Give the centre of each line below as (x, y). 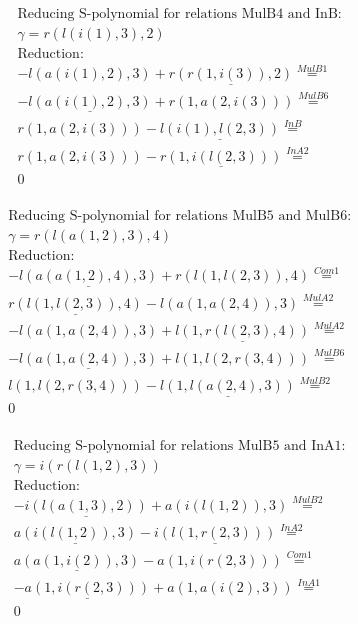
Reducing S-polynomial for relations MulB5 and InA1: (179, 445)
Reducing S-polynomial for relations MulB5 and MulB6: (180, 216)
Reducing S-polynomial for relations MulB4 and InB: (179, 14)
